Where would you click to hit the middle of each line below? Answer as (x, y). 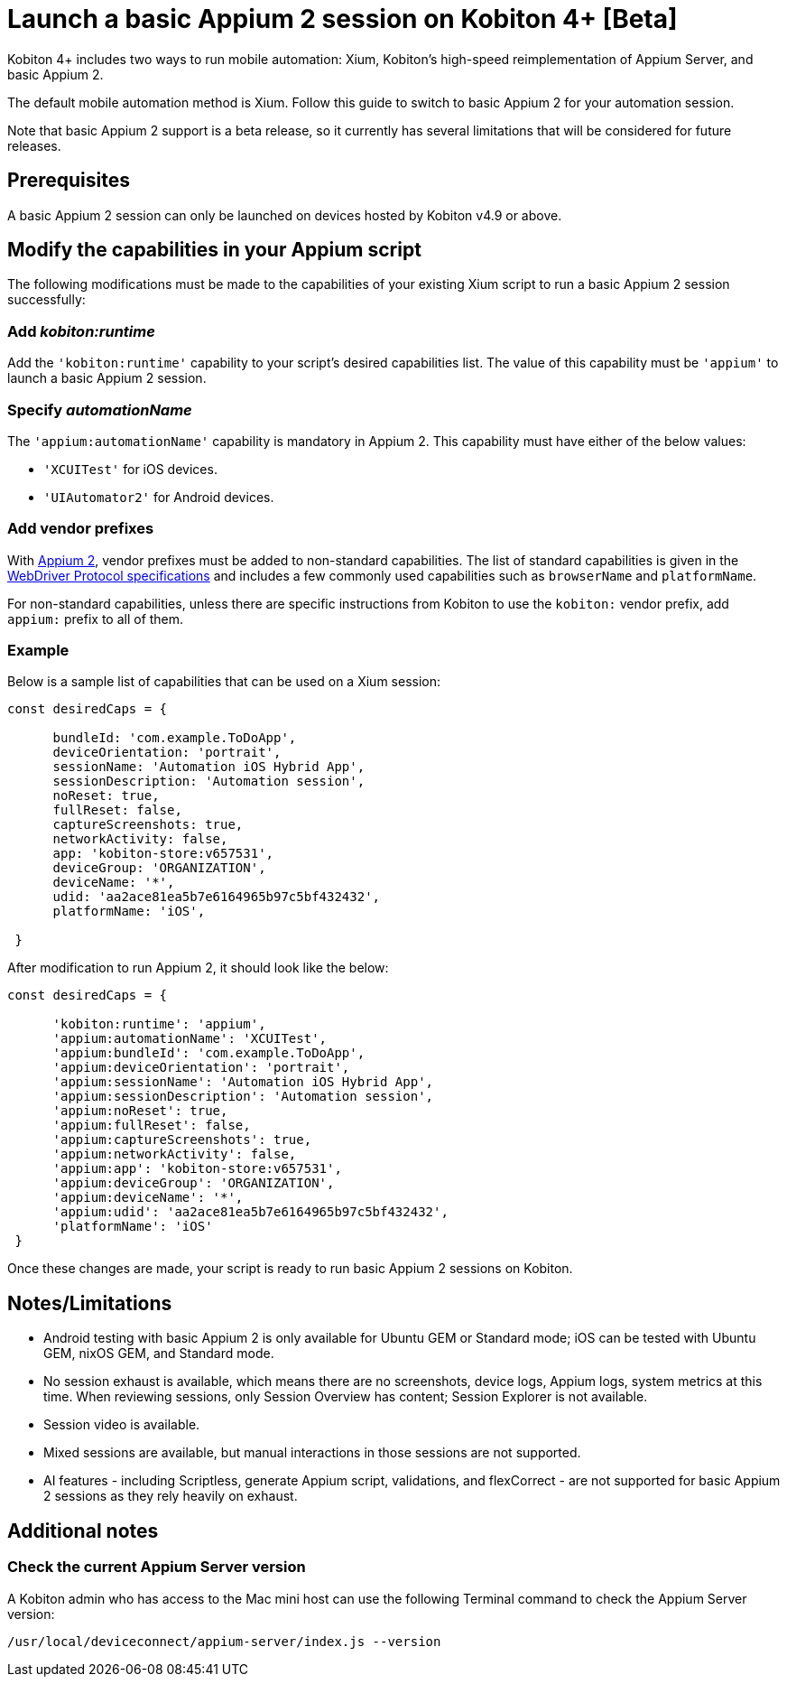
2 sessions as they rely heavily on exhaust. (171, 1496)
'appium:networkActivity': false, (175, 1154)
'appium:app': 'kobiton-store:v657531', (197, 1169)
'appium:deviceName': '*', (148, 1198)
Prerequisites (69, 181)
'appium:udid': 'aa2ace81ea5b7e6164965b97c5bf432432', (250, 1212)
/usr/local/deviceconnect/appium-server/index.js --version (224, 1641)
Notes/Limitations (90, 1303)
